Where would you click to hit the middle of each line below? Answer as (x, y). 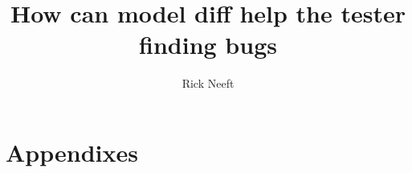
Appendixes (72, 152)
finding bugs (208, 45)
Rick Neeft (208, 83)
